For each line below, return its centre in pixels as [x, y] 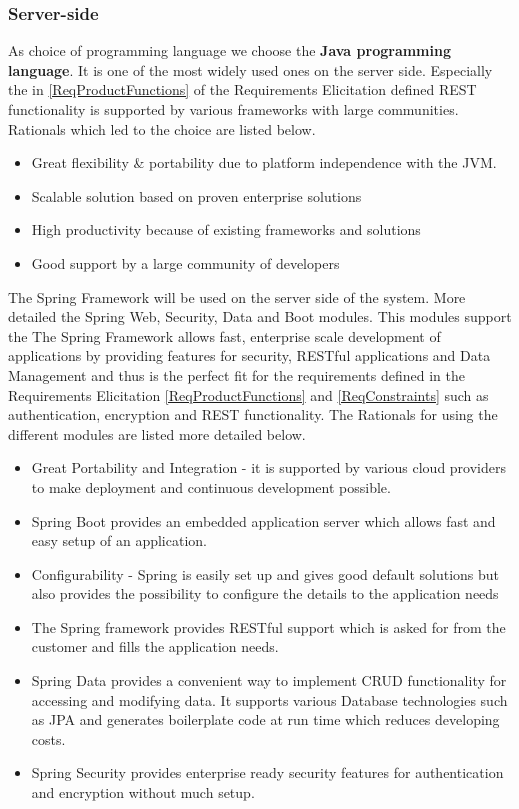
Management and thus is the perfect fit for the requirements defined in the [236, 374]
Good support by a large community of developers [185, 262]
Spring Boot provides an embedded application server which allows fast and [263, 520]
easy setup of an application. [119, 540]
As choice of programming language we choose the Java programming [229, 50]
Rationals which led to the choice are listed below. [162, 128]
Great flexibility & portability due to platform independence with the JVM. [264, 162]
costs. [48, 738]
